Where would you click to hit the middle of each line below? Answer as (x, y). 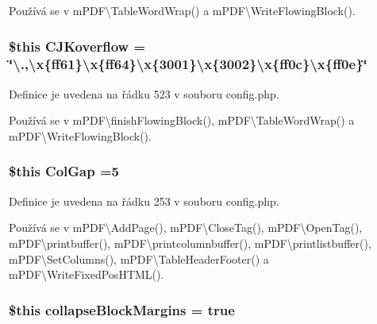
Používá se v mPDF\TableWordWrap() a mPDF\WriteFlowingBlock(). (182, 10)
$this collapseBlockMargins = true (122, 309)
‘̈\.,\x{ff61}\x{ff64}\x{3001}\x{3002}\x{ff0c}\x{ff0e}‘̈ (188, 64)
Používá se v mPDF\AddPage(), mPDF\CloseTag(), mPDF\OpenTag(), (186, 228)
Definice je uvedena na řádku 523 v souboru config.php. (144, 93)
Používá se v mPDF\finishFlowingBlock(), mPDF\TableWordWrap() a (182, 120)
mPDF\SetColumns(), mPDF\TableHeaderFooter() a (139, 258)
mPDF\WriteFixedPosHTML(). (87, 274)
